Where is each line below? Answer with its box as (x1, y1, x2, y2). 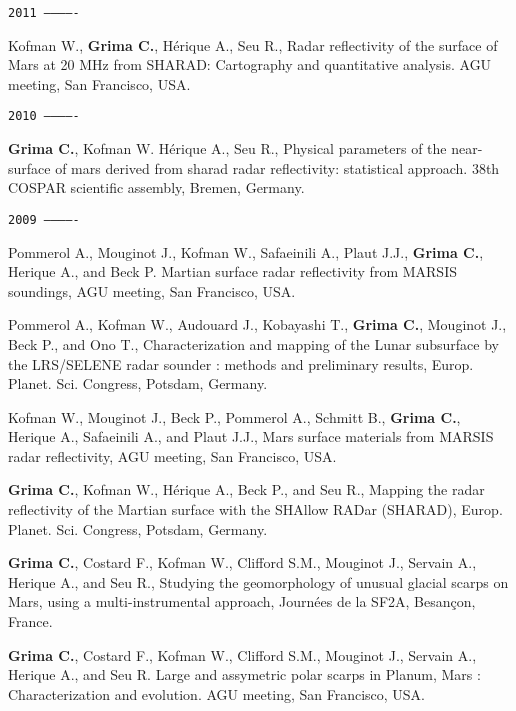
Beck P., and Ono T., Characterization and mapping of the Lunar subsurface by (8, 333, 499, 354)
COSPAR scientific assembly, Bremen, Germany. (8, 177, 305, 198)
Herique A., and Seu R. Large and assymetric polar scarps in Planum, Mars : (8, 664, 481, 685)
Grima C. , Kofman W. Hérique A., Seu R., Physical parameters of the (8, 138, 447, 159)
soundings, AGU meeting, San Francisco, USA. (8, 280, 296, 301)
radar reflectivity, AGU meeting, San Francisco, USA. (8, 445, 337, 466)
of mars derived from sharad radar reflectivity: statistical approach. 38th (55, 157, 500, 178)
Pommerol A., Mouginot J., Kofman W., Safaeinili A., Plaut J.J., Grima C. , (8, 241, 484, 262)
